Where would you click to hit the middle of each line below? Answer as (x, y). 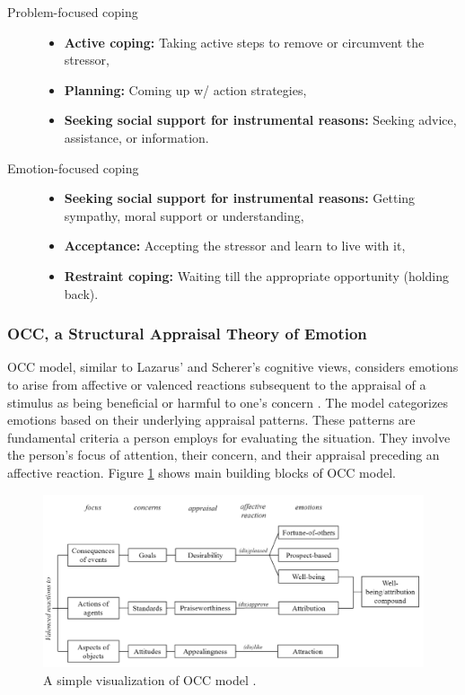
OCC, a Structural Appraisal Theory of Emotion (187, 334)
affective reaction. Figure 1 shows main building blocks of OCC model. (202, 472)
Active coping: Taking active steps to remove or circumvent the (244, 42)
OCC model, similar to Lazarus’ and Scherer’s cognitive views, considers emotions (233, 367)
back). (81, 293)
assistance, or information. (136, 137)
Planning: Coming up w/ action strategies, (185, 89)
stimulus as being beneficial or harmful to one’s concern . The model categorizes (228, 402)
